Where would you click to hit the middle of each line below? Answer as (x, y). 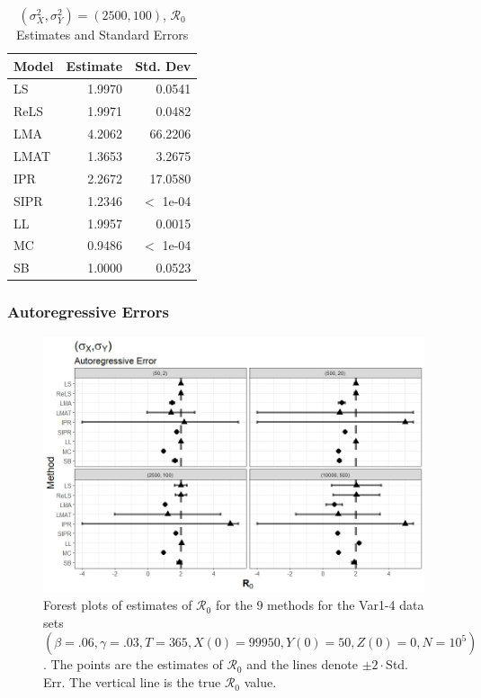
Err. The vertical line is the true (132, 682)
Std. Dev (163, 65)
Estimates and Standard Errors (102, 34)
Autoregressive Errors (88, 312)
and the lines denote (302, 664)
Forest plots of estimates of (118, 605)
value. (260, 682)
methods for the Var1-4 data (346, 605)
